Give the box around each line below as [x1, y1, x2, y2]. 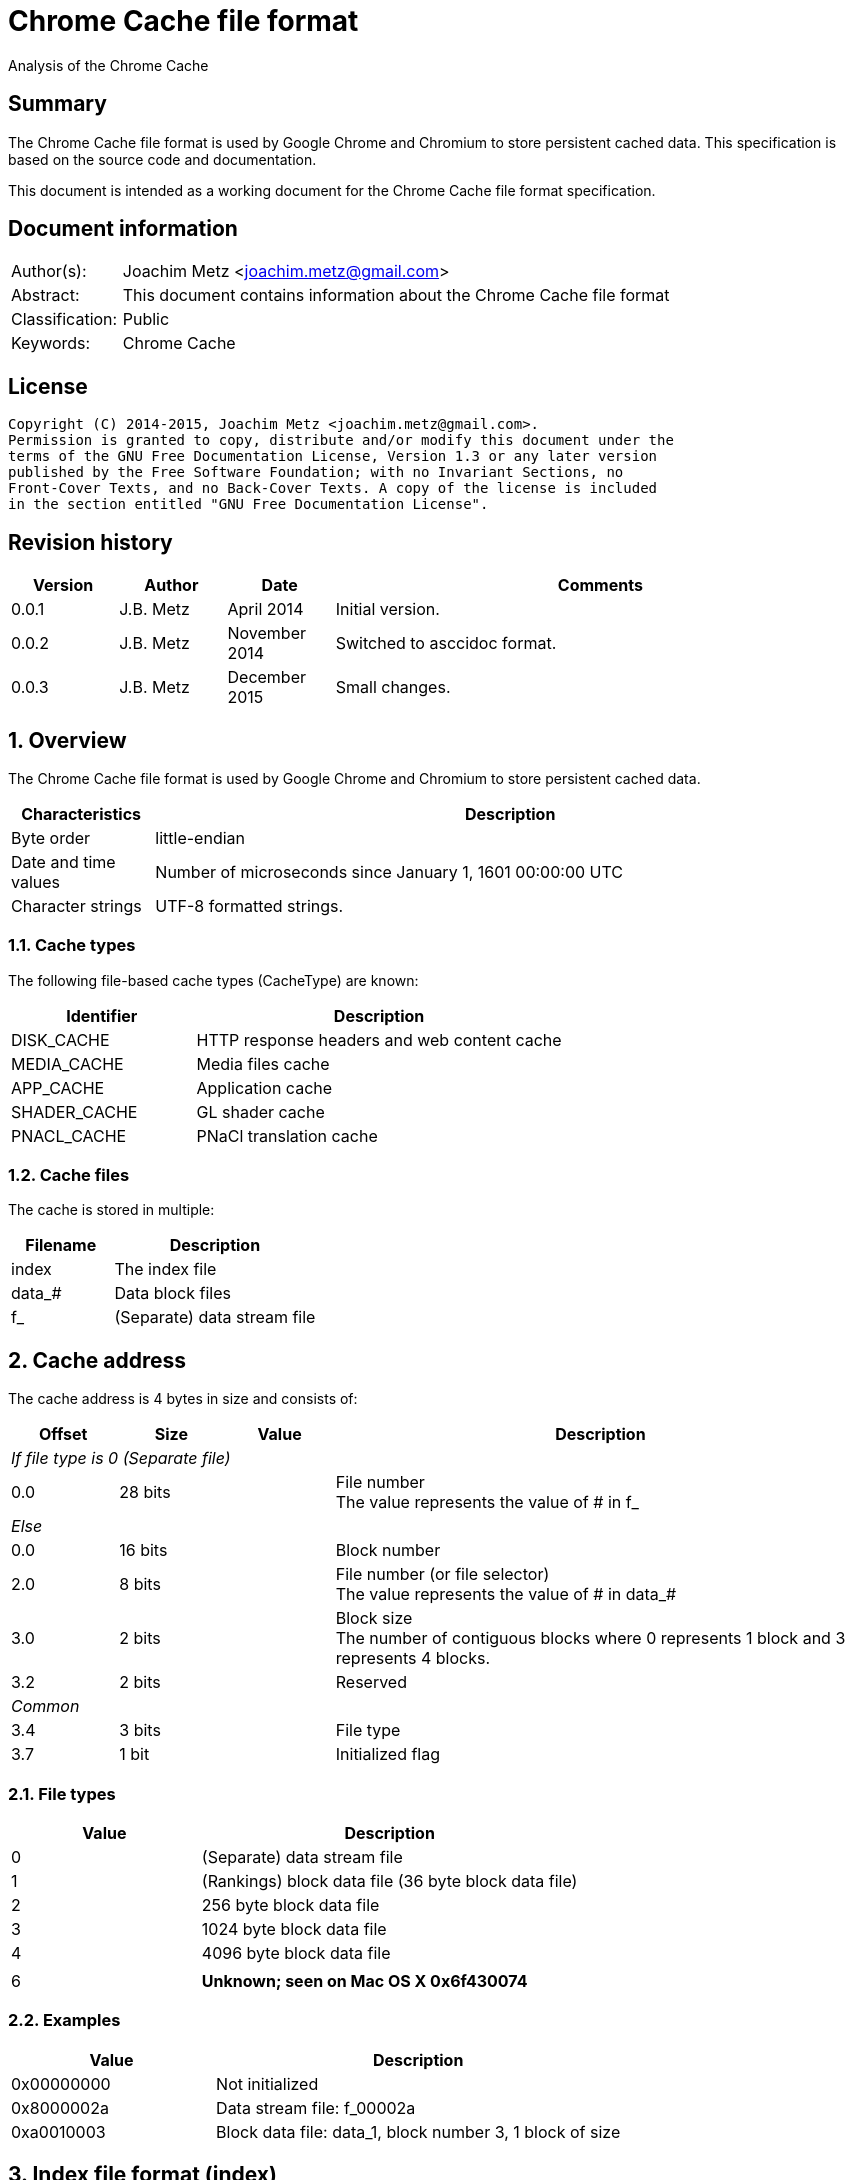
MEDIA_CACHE [11, 1053, 124, 1074]
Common [11, 1696, 80, 1717]
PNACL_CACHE [11, 1125, 127, 1146]
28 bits [119, 1482, 171, 1503]
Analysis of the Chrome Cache [8, 56, 209, 74]
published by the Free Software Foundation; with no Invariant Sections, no [8, 464, 624, 481]
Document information [8, 216, 238, 242]
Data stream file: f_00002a [216, 2097, 416, 2118]
